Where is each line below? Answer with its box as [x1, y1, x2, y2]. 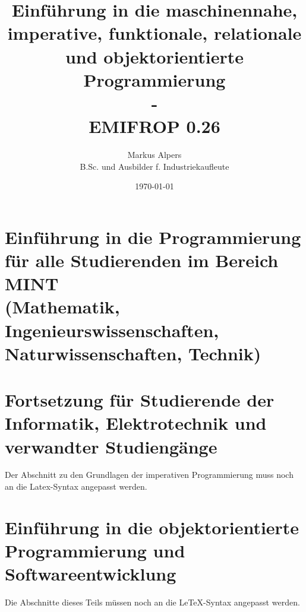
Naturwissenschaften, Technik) [5, 341, 261, 365]
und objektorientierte [65, 44, 244, 68]
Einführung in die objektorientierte [5, 515, 299, 539]
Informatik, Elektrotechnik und [5, 411, 267, 435]
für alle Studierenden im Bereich [5, 248, 279, 272]
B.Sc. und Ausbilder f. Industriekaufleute [80, 160, 229, 172]
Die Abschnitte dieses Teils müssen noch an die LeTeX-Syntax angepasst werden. [5, 596, 300, 608]
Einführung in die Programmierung [5, 224, 301, 249]
